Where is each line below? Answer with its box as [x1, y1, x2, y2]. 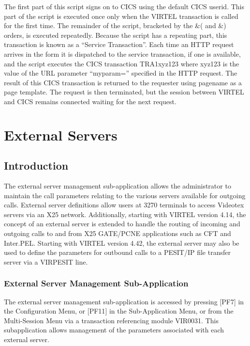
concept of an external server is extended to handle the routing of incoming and [4, 219, 240, 229]
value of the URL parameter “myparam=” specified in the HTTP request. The [4, 68, 237, 78]
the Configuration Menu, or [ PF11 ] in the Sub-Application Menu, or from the [4, 306, 234, 316]
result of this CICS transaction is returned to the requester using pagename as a [4, 77, 242, 87]
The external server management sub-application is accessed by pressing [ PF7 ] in [4, 296, 244, 306]
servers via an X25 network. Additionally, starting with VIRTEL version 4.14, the [4, 209, 246, 219]
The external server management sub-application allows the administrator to [4, 181, 231, 191]
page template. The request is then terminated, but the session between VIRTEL [4, 87, 244, 97]
